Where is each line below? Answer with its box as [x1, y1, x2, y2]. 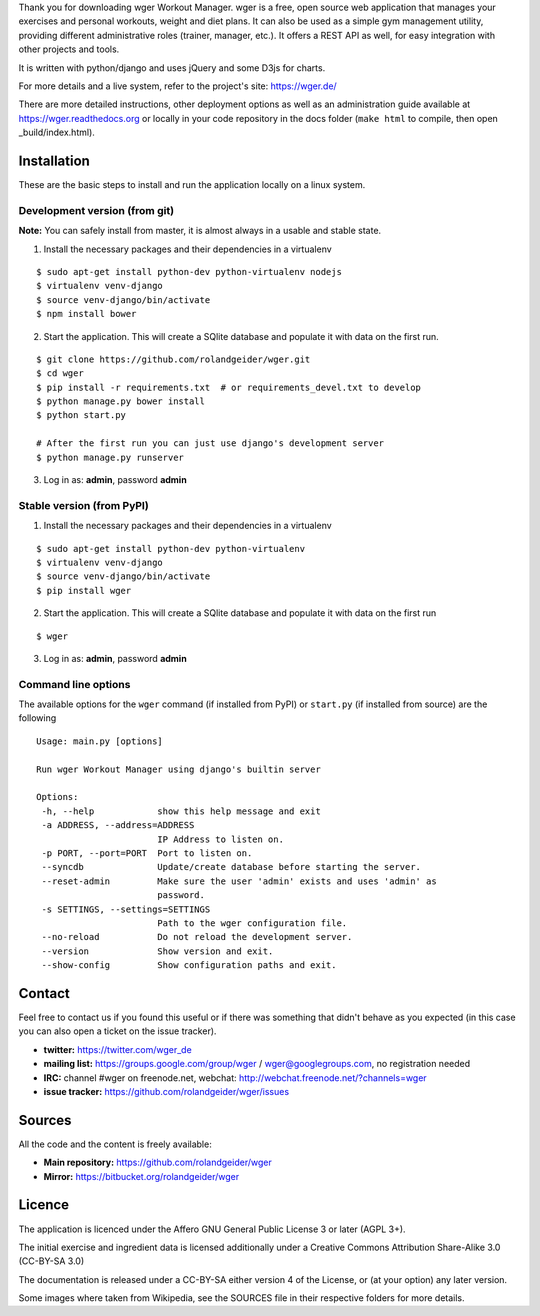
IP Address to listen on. [156, 833, 285, 845]
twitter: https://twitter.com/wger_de [43, 1043, 192, 1055]
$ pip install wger [36, 585, 132, 596]
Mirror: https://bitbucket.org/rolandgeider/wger [43, 1170, 240, 1182]
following [18, 712, 57, 724]
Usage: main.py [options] [36, 735, 164, 747]
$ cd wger [36, 368, 84, 379]
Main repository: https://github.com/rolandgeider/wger [43, 1156, 272, 1169]
